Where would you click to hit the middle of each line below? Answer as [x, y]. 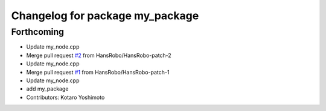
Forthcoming [38, 32]
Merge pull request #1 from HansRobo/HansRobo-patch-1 [98, 72]
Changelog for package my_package [105, 16]
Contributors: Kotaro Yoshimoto [66, 97]
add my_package [47, 89]
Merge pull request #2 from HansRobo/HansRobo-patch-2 [99, 55]
